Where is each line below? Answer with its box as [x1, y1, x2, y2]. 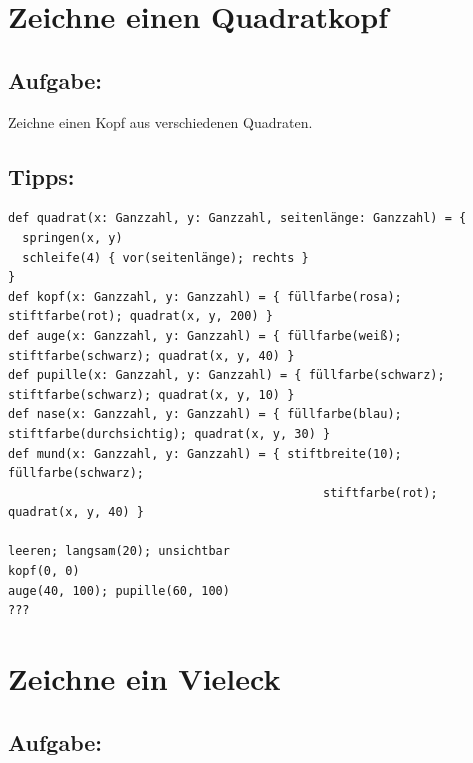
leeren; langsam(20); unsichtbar [8, 544, 230, 559]
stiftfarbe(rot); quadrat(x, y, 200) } [8, 309, 273, 324]
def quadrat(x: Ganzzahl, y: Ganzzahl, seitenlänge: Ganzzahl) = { [8, 211, 467, 226]
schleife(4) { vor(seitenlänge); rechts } [22, 250, 309, 265]
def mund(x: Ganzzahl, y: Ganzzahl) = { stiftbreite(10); [8, 446, 402, 461]
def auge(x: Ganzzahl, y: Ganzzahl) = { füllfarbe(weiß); [8, 328, 402, 343]
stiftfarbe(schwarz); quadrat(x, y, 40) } [8, 348, 295, 363]
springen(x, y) [22, 230, 123, 245]
